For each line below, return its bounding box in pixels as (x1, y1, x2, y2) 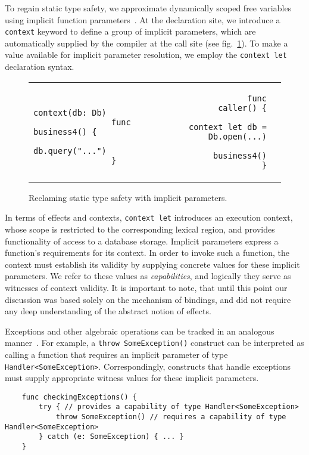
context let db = (189, 122, 267, 132)
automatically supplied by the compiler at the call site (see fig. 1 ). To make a (5, 36, 288, 49)
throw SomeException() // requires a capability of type (55, 413, 286, 422)
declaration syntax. (5, 60, 74, 73)
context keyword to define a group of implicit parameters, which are (5, 25, 256, 38)
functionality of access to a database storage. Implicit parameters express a (5, 234, 279, 247)
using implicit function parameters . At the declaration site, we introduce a (5, 13, 280, 26)
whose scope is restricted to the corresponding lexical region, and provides (5, 222, 275, 235)
